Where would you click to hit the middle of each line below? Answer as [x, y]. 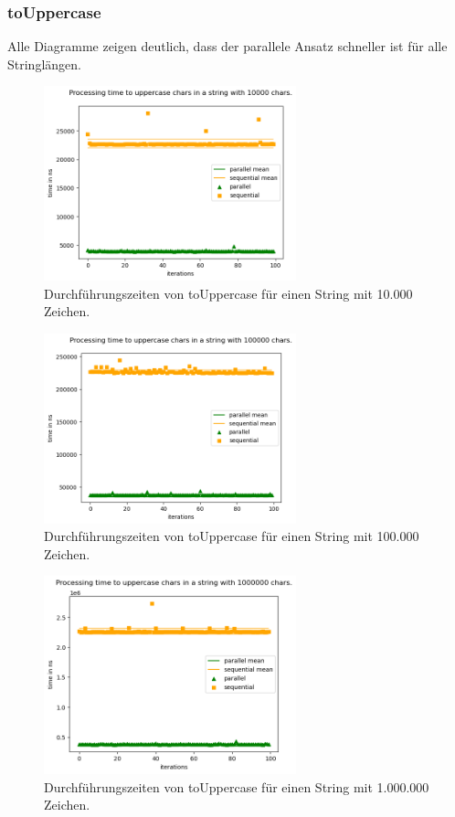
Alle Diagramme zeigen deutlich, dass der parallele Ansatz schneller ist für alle [227, 46]
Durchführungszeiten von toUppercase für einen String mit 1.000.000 [237, 786]
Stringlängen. [44, 64]
